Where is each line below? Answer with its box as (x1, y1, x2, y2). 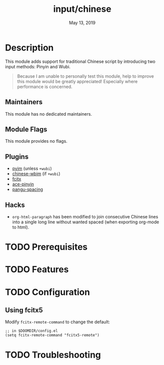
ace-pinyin (12, 181, 34, 187)
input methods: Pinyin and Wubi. (5, 63, 71, 69)
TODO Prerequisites (5, 242, 88, 253)
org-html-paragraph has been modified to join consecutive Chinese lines (12, 213, 158, 219)
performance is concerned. (17, 84, 72, 90)
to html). (12, 224, 29, 230)
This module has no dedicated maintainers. (5, 111, 92, 117)
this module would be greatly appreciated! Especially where (17, 78, 138, 84)
